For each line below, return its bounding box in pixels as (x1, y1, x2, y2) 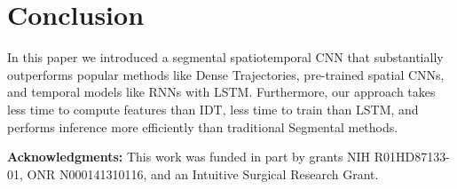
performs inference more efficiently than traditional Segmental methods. (7, 117, 398, 136)
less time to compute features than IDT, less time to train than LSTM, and (7, 99, 419, 118)
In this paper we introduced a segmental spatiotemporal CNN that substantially (7, 48, 444, 67)
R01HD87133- (374, 147, 450, 166)
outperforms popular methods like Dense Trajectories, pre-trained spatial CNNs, (7, 65, 445, 83)
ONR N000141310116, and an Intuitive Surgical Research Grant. (27, 164, 379, 183)
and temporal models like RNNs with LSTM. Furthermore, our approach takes (7, 83, 436, 101)
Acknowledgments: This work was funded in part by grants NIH (7, 147, 371, 166)
